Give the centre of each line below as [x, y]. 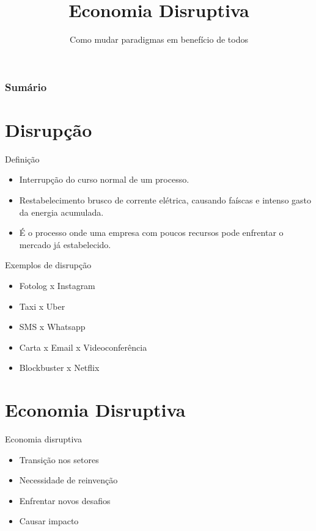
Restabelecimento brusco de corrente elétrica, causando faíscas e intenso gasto [165, 200]
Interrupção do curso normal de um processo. [104, 179]
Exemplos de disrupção [48, 265]
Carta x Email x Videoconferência [83, 347]
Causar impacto [49, 521]
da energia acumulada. [61, 212]
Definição [22, 159]
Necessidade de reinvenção [68, 480]
